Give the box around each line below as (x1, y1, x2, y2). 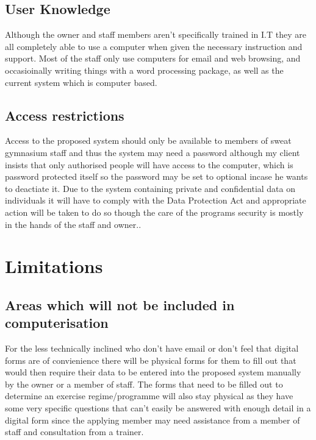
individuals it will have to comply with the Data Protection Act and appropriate (5, 194, 306, 207)
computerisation (5, 313, 109, 332)
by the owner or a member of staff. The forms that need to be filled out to (5, 377, 283, 390)
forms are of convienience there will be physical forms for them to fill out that (5, 353, 296, 366)
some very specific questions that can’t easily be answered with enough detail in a (5, 402, 311, 414)
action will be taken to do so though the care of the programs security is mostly (5, 205, 304, 218)
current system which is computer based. (5, 76, 157, 88)
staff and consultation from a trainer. (5, 425, 144, 438)
